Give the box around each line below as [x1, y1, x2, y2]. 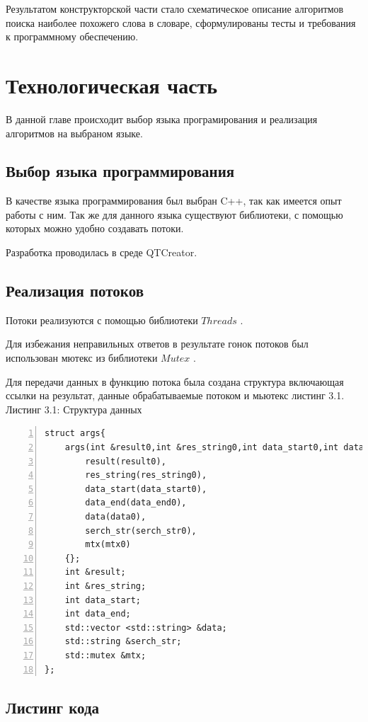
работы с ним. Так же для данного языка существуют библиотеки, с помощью [6, 207, 343, 222]
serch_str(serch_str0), [85, 525, 197, 536]
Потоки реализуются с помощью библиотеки [6, 312, 198, 327]
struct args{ [45, 428, 105, 439]
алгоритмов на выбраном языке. [6, 125, 143, 140]
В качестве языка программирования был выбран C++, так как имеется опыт [6, 193, 342, 208]
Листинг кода [6, 696, 100, 718]
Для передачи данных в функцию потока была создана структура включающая [6, 374, 344, 389]
